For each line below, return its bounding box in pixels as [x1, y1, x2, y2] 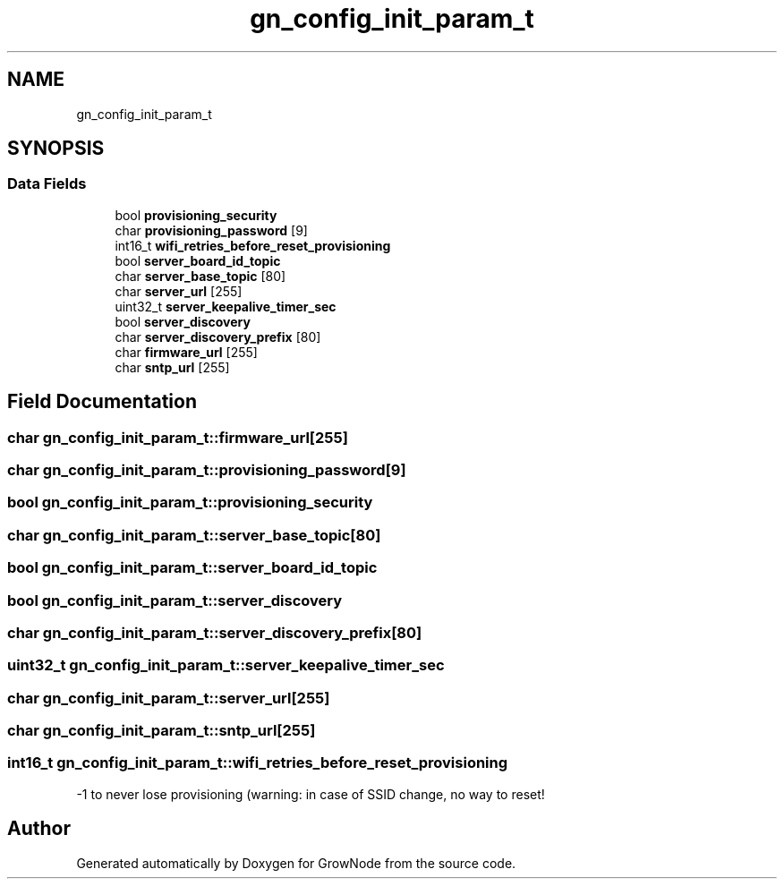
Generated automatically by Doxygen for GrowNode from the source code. [76, 855, 516, 871]
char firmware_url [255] [115, 344, 258, 360]
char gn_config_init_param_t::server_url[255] [7, 688, 330, 707]
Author [7, 817, 71, 840]
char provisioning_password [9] [115, 222, 308, 238]
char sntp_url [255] [115, 359, 230, 375]
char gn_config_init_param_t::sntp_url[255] [7, 721, 316, 740]
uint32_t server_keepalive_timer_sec [115, 298, 337, 314]
